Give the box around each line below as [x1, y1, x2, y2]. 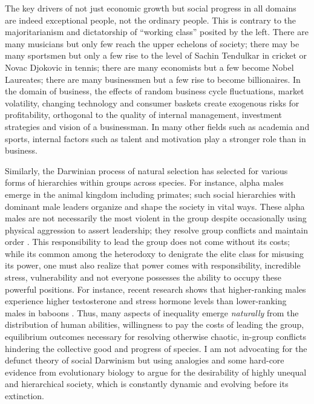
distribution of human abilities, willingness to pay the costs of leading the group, [5, 318, 304, 331]
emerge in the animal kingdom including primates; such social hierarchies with [5, 187, 296, 200]
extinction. [5, 389, 44, 402]
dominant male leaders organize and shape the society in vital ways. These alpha [5, 200, 305, 212]
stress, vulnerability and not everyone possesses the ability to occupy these [5, 271, 281, 284]
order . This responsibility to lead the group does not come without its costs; [5, 235, 290, 248]
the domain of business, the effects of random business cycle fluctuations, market [5, 85, 304, 97]
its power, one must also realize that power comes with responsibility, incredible [5, 259, 301, 272]
